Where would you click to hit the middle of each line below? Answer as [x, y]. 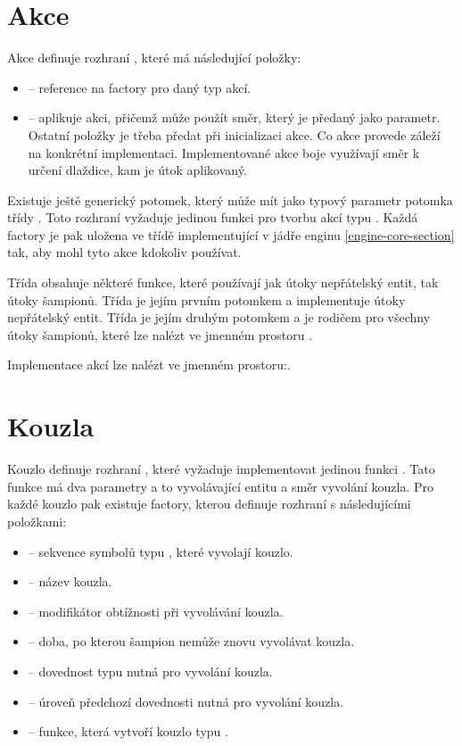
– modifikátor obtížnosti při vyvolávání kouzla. [156, 611]
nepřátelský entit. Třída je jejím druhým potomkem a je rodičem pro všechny [219, 317]
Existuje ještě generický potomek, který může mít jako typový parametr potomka [230, 199]
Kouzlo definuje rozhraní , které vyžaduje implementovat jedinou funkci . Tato [221, 469]
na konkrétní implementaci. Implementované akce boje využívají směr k [224, 152]
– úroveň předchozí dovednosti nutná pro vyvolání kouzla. [186, 701]
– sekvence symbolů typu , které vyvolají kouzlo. [161, 551]
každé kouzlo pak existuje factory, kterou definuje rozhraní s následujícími [209, 504]
